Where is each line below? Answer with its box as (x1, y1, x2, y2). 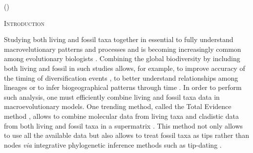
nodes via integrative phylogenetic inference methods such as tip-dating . (4, 139, 222, 150)
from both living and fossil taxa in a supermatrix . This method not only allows (4, 120, 243, 131)
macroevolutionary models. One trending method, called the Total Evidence (4, 101, 232, 111)
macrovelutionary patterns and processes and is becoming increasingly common (4, 44, 241, 54)
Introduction (4, 18, 45, 28)
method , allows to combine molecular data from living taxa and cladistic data (4, 110, 239, 121)
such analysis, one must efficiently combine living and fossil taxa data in (4, 91, 220, 102)
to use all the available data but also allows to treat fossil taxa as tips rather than (4, 130, 249, 140)
